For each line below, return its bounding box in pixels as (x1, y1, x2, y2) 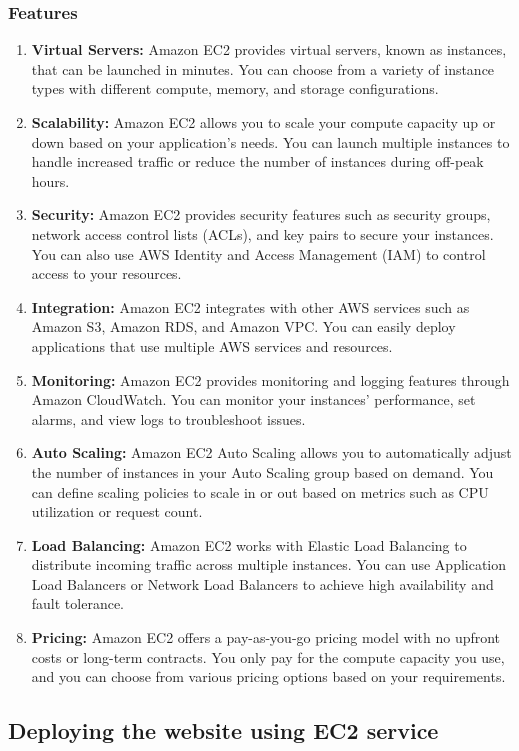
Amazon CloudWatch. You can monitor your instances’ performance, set (31, 389, 476, 410)
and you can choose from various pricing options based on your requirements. (31, 666, 506, 687)
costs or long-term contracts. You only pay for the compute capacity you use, (31, 646, 505, 667)
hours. (31, 170, 70, 191)
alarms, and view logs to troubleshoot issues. (31, 408, 306, 429)
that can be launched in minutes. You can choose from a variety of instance (31, 58, 495, 79)
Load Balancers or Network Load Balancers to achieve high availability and (31, 573, 494, 594)
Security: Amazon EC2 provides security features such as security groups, (31, 204, 491, 225)
